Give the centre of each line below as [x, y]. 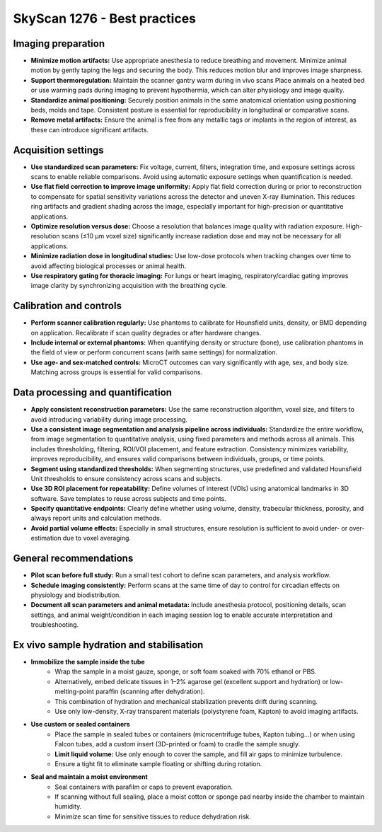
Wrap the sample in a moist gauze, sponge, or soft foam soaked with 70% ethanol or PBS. [186, 671]
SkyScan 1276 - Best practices [104, 18]
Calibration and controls [67, 306]
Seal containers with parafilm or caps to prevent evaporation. [144, 787]
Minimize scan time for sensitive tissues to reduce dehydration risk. [153, 816]
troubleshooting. [55, 625]
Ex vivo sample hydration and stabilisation [108, 645]
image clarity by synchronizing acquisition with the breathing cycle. [129, 286]
